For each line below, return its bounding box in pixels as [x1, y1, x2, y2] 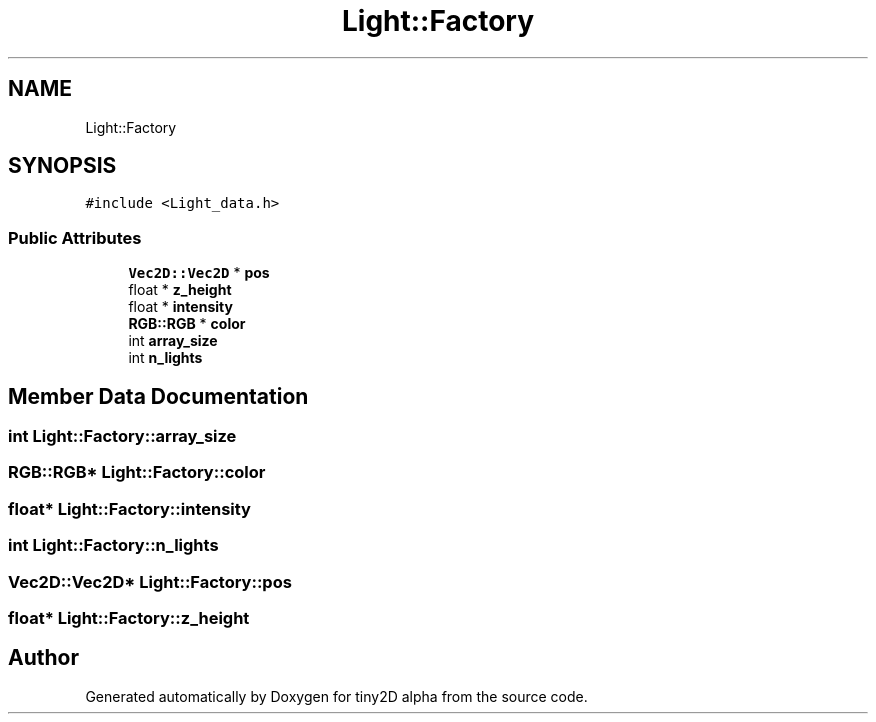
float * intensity [128, 298, 233, 316]
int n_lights [128, 349, 203, 367]
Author [8, 645, 79, 671]
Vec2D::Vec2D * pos [128, 264, 270, 282]
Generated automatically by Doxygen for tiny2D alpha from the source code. [85, 687, 588, 705]
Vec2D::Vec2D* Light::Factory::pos [8, 571, 292, 592]
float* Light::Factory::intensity [8, 498, 251, 519]
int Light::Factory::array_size [8, 426, 237, 447]
